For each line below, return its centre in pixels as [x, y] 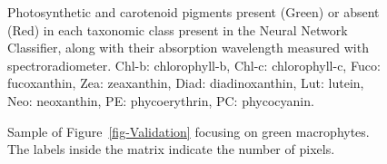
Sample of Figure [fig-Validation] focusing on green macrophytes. [189, 131]
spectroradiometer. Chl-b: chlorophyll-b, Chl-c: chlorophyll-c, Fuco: [194, 65]
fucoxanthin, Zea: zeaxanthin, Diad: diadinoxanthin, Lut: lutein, [186, 83]
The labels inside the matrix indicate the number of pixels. [171, 149]
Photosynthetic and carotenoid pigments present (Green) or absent [193, 12]
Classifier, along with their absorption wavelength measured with [188, 48]
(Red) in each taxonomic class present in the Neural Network [178, 29]
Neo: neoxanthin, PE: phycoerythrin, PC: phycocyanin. [161, 100]
